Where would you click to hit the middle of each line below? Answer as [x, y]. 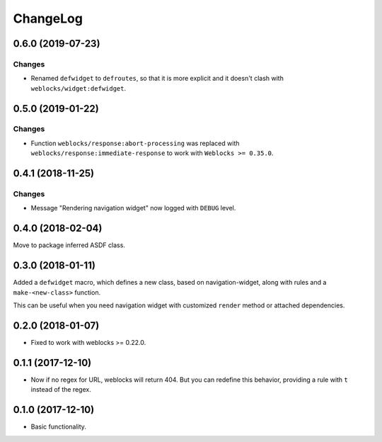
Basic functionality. [58, 427]
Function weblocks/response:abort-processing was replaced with [135, 143]
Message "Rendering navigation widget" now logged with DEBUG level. [133, 208]
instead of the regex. [61, 390]
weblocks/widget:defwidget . [79, 88]
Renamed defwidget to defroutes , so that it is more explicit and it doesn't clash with [157, 79]
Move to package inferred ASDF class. [69, 245]
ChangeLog [48, 18]
